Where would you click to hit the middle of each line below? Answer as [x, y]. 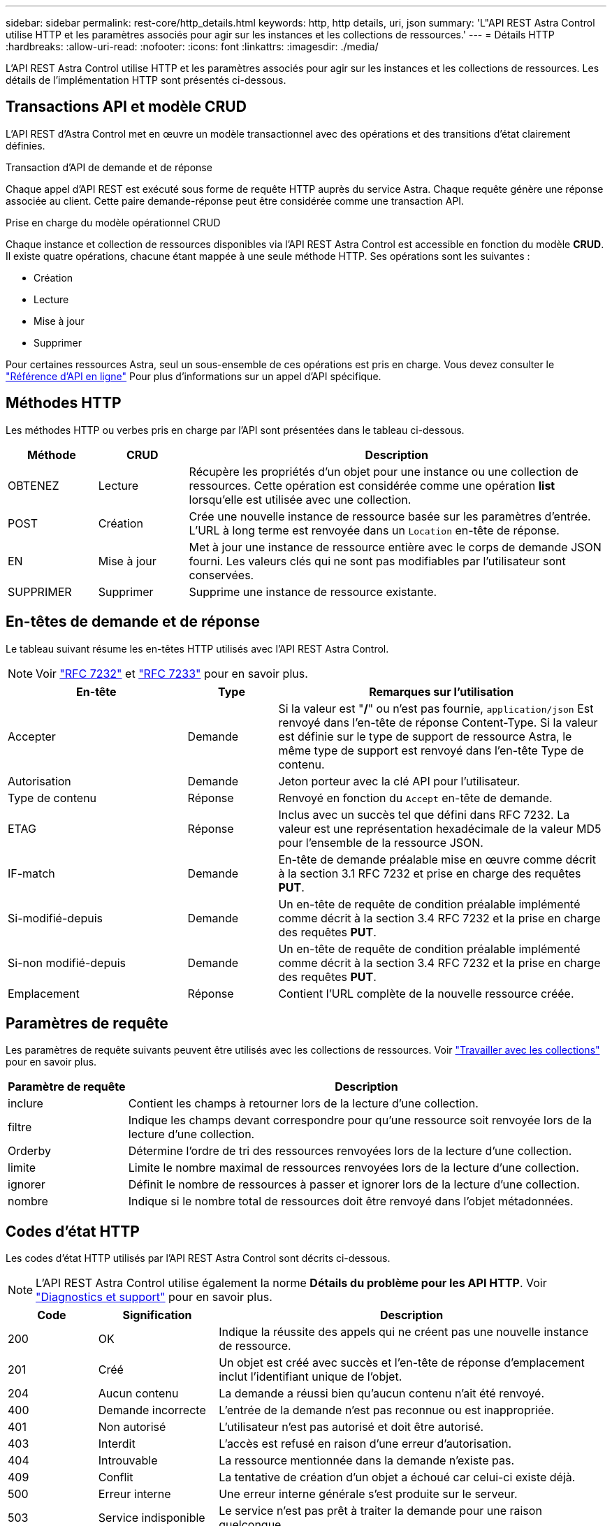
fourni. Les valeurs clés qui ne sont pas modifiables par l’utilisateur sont [377, 561]
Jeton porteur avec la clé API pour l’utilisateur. [399, 781]
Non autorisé [132, 1427]
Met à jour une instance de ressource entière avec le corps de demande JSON [395, 547]
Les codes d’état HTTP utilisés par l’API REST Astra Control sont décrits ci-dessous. [198, 1258]
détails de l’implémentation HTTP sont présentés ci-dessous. [146, 80]
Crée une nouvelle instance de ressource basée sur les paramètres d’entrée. [390, 516]
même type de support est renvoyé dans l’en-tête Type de [431, 750]
